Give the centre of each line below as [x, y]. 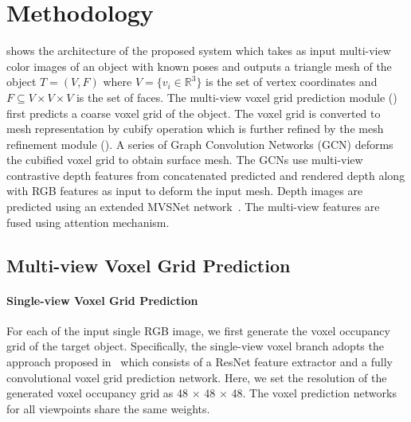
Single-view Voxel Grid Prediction [102, 300]
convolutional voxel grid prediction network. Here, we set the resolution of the [197, 377]
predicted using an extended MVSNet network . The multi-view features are [193, 207]
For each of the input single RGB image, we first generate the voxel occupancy [198, 330]
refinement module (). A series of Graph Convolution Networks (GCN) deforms [200, 144]
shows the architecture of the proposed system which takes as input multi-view [199, 51]
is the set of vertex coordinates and [292, 82]
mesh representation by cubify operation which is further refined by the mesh [195, 129]
